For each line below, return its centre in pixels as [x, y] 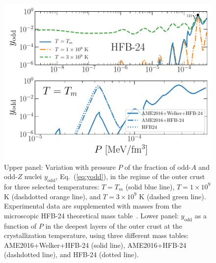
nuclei [33, 176]
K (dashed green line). [173, 196]
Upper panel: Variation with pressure [60, 167]
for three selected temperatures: [52, 186]
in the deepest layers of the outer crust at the [114, 225]
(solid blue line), [150, 186]
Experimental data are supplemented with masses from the [93, 206]
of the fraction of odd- [158, 167]
